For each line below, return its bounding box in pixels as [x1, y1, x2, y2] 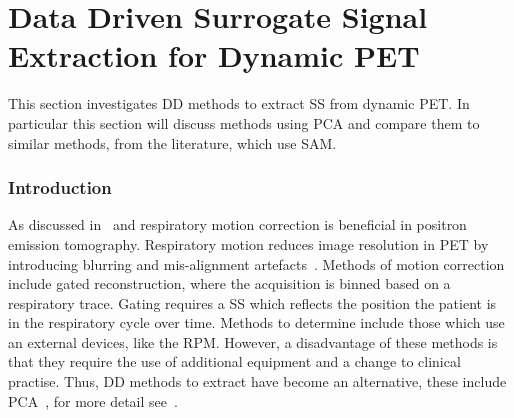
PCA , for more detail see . [8, 390, 178, 411]
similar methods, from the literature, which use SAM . [8, 132, 337, 153]
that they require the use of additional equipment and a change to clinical [8, 351, 461, 372]
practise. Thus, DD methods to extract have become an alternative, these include [8, 371, 507, 392]
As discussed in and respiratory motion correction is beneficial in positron [8, 214, 467, 235]
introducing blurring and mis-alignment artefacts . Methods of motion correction [8, 253, 505, 274]
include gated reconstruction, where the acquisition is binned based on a [8, 273, 451, 294]
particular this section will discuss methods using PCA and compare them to [8, 112, 480, 133]
